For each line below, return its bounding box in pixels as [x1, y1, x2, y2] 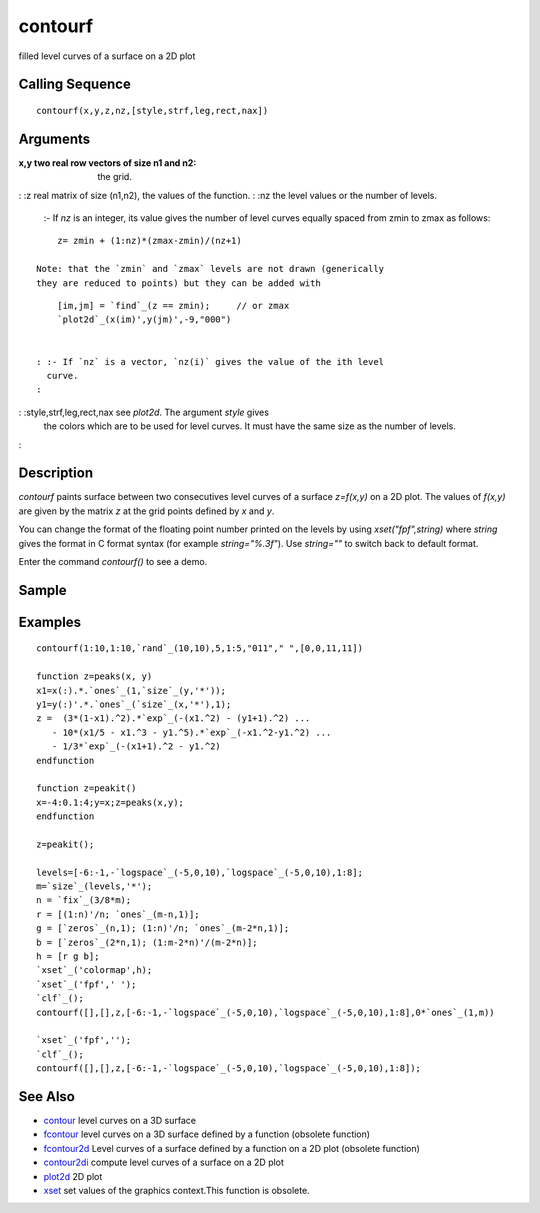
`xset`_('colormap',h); [36, 965, 153, 976]
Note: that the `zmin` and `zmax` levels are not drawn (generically [36, 263, 385, 275]
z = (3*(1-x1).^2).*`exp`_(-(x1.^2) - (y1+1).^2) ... [36, 713, 311, 724]
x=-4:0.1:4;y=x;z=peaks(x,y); [36, 796, 185, 808]
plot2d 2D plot [43, 1170, 103, 1182]
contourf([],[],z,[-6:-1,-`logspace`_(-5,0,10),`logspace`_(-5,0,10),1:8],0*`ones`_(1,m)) [36, 1006, 495, 1018]
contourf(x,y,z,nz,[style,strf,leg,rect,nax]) [36, 105, 269, 116]
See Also [18, 1088, 75, 1105]
